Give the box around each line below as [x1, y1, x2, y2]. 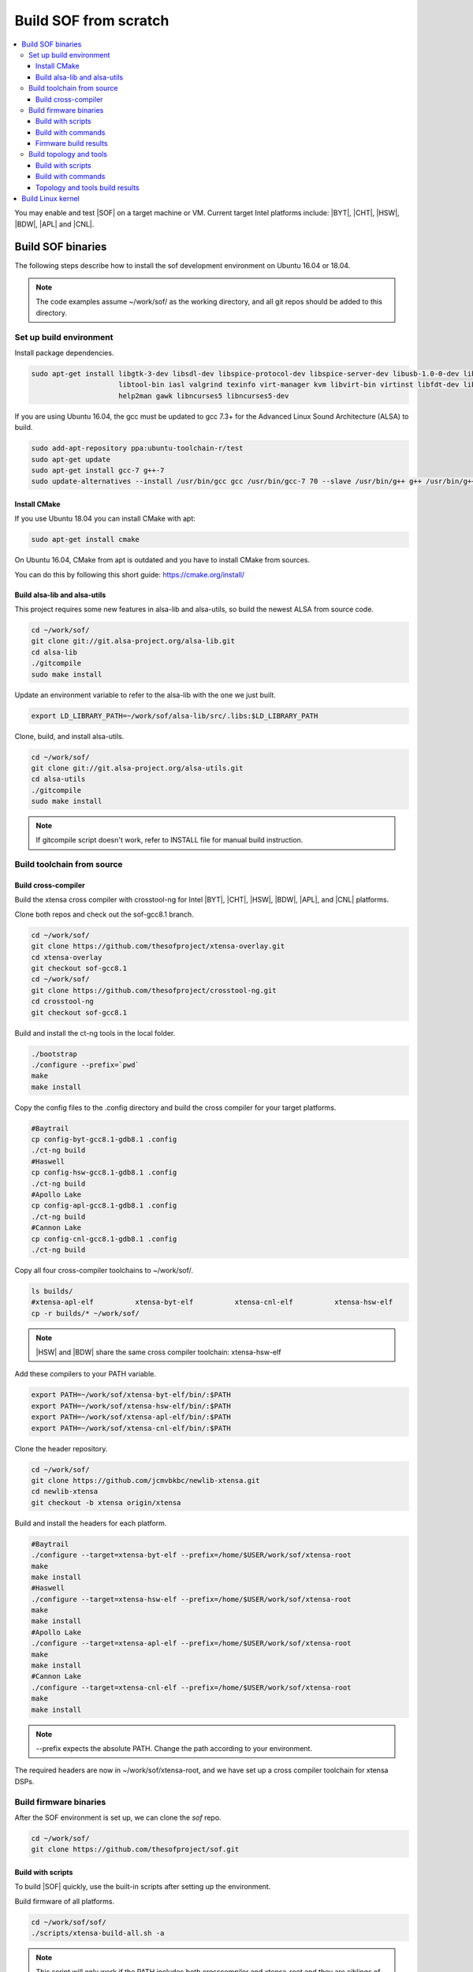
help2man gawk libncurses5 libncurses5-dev [118, 391, 289, 400]
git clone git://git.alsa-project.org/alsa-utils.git [31, 764, 244, 772]
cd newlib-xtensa [31, 1487, 99, 1496]
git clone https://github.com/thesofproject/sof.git [31, 1845, 240, 1854]
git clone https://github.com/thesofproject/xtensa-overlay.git [31, 942, 285, 951]
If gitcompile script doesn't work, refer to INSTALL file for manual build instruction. [35, 835, 304, 845]
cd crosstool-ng [31, 997, 95, 1006]
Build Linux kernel [21, 194, 80, 204]
